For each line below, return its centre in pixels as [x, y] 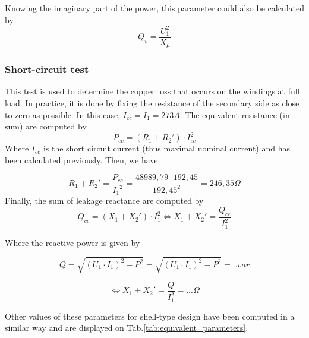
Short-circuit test [47, 69]
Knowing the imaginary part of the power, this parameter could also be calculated [154, 8]
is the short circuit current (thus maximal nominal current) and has [166, 148]
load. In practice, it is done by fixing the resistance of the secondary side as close [152, 103]
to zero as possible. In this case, [63, 114]
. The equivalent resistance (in [235, 114]
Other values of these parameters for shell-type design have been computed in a [150, 316]
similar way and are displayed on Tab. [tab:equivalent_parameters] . [127, 328]
